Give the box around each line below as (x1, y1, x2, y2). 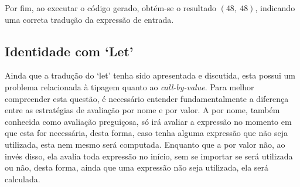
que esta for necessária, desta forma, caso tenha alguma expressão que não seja (5, 127, 288, 139)
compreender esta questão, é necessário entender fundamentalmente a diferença (5, 92, 289, 104)
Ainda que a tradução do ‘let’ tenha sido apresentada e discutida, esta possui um (5, 69, 295, 81)
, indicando (255, 2, 295, 13)
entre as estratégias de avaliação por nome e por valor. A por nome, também (5, 104, 280, 116)
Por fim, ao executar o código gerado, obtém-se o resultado (5, 2, 216, 13)
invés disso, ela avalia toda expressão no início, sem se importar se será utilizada (5, 149, 293, 162)
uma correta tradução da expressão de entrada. (5, 13, 174, 25)
